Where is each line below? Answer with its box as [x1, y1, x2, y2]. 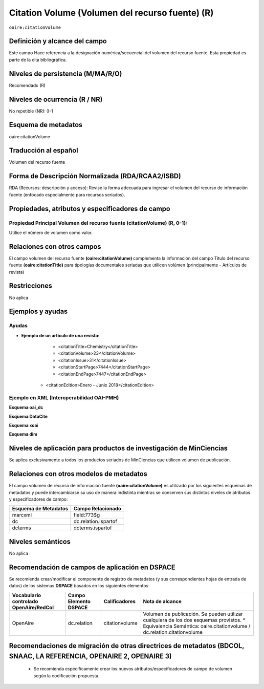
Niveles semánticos [9, 538, 71, 546]
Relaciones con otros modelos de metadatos [9, 470, 148, 478]
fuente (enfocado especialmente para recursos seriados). [9, 192, 126, 197]
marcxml [12, 512, 32, 518]
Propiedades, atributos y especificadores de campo [9, 204, 171, 213]
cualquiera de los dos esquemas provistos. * [143, 616, 245, 623]
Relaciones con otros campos [9, 242, 101, 251]
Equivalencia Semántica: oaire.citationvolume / [143, 623, 251, 629]
